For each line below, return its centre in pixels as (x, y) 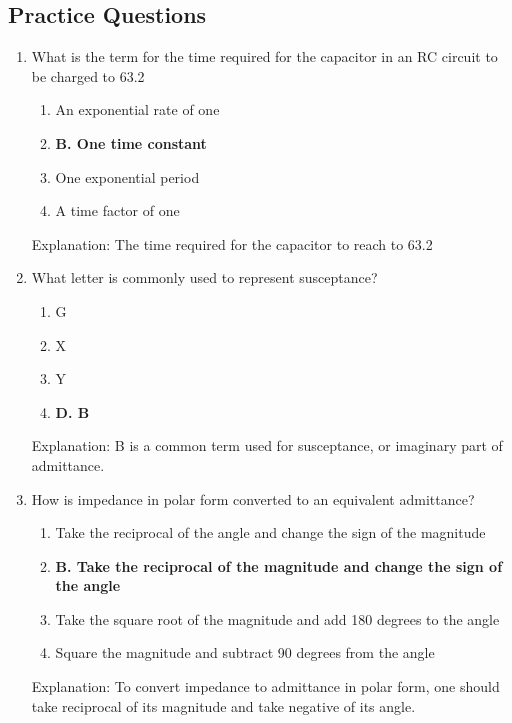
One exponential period (127, 176)
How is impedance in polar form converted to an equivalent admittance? (253, 498)
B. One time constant (131, 142)
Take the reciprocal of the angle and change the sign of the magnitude (270, 532)
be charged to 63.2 (88, 75)
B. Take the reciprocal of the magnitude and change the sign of (279, 565)
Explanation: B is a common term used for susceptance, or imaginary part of (267, 445)
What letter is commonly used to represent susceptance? (204, 277)
